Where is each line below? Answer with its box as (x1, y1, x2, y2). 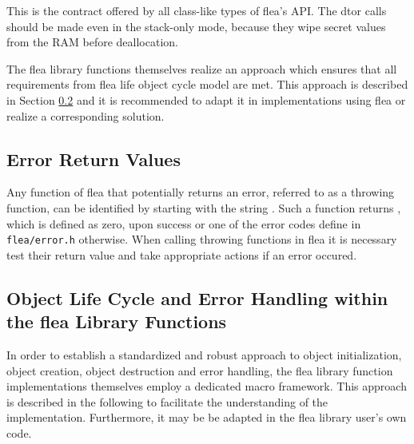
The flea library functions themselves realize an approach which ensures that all (6, 60, 397, 77)
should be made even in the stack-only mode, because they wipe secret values (6, 18, 386, 34)
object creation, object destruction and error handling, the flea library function (6, 362, 393, 379)
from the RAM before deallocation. (6, 34, 178, 50)
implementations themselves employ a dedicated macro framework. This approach (6, 378, 407, 394)
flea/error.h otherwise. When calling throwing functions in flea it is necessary (6, 231, 397, 248)
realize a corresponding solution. (6, 107, 165, 124)
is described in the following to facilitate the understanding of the (6, 393, 328, 410)
